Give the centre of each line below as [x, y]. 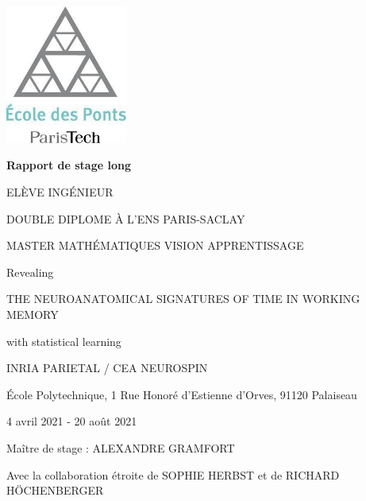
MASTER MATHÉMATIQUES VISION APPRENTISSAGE [155, 245]
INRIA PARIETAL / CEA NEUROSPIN [107, 368]
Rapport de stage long [69, 165]
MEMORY [33, 315]
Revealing [30, 272]
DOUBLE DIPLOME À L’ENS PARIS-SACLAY [126, 218]
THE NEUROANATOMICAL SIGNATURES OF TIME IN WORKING [183, 299]
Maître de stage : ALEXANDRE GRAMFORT [121, 448]
